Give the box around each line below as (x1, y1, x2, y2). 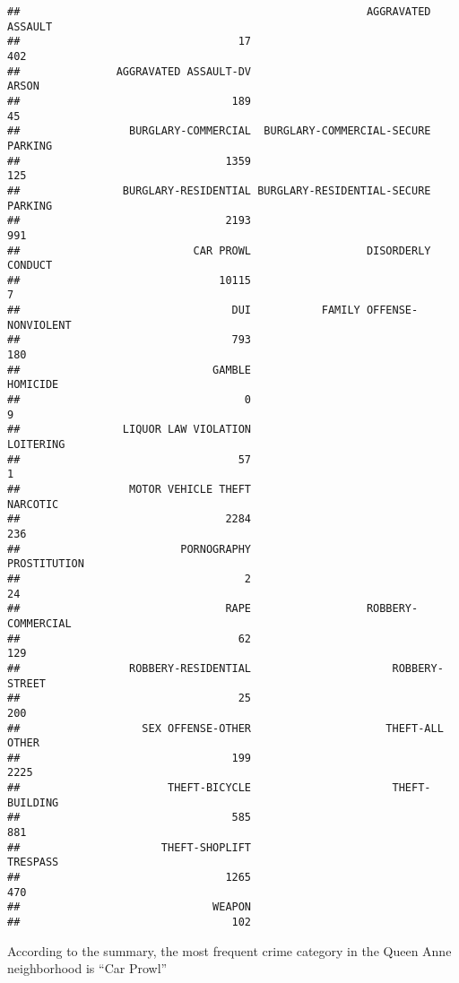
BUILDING (7, 796, 59, 809)
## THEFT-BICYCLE (7, 781, 252, 795)
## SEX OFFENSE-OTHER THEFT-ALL (7, 721, 444, 735)
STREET (7, 677, 46, 690)
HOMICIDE (7, 378, 59, 392)
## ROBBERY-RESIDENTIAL (7, 661, 252, 675)
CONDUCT (7, 259, 53, 272)
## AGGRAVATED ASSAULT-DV (7, 65, 252, 78)
